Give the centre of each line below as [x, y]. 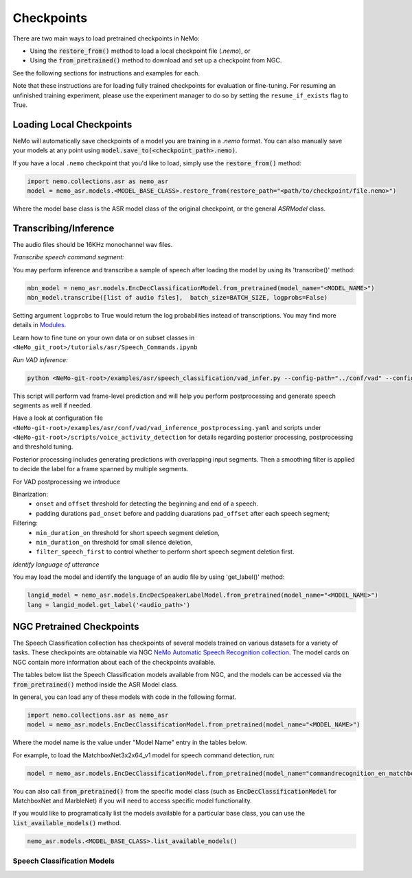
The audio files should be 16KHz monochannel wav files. [93, 244]
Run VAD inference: [40, 359]
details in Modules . [39, 325]
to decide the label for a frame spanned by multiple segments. [101, 469]
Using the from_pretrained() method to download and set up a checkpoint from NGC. [156, 60]
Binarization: [30, 495]
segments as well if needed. [53, 405]
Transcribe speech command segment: [68, 257]
